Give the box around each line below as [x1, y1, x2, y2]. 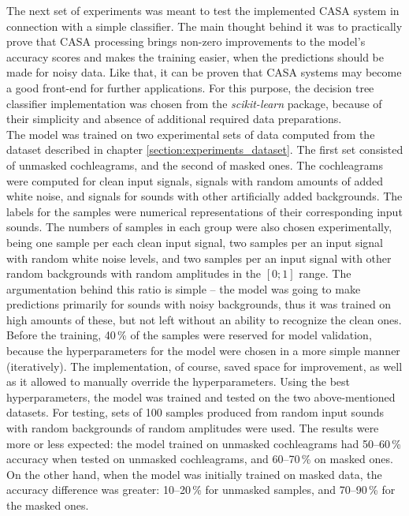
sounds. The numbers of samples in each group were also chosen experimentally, [6, 219, 392, 235]
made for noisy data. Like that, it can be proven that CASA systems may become [6, 64, 402, 80]
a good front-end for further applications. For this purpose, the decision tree [6, 79, 374, 95]
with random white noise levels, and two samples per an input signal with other [6, 249, 392, 266]
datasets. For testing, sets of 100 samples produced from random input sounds [6, 404, 384, 421]
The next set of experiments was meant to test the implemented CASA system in [6, 2, 400, 18]
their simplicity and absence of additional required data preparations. [6, 110, 342, 127]
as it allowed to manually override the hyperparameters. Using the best [6, 373, 351, 390]
